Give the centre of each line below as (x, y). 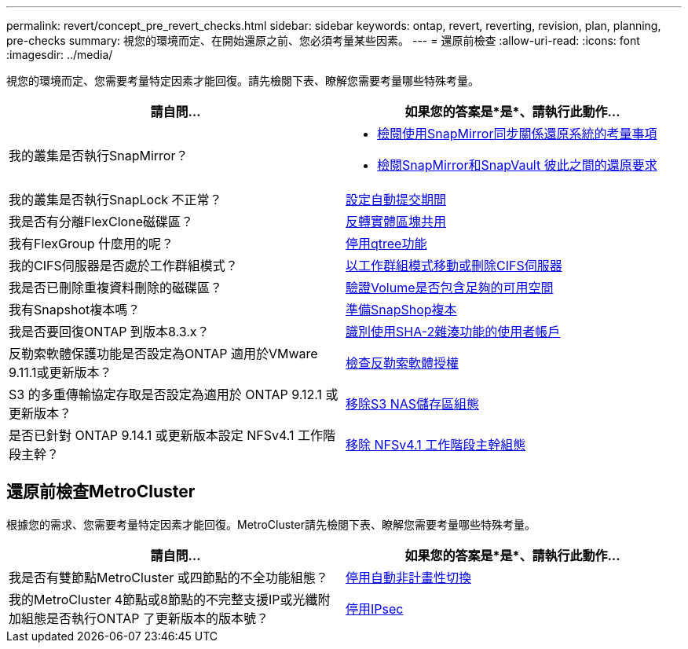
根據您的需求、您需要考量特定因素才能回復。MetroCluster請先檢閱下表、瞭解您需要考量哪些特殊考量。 (271, 524)
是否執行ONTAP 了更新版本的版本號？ (158, 618)
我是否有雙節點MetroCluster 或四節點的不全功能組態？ (168, 577)
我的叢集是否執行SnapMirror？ (99, 156)
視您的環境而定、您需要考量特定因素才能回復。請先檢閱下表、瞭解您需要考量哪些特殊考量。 (243, 81)
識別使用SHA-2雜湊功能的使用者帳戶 (453, 332)
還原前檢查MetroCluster (101, 492)
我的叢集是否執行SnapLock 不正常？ (115, 200)
